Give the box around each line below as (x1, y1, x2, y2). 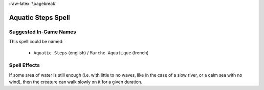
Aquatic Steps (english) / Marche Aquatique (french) (33, 49, 149, 56)
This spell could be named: (9, 39, 64, 45)
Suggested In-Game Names (9, 28, 76, 35)
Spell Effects (9, 62, 40, 68)
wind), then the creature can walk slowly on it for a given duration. (9, 79, 143, 85)
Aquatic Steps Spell (9, 13, 70, 22)
